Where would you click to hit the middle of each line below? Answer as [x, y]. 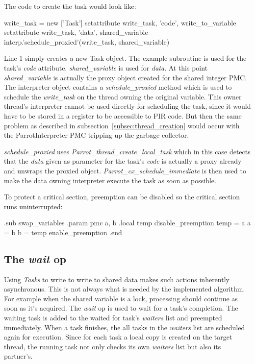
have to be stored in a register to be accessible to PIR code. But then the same [123, 115]
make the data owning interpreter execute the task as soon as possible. [110, 180]
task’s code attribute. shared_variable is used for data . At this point [106, 67]
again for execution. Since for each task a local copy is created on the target [118, 337]
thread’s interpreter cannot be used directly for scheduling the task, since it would [127, 106]
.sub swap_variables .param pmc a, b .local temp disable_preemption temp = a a [127, 223]
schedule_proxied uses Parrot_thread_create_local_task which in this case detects [127, 151]
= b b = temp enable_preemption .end [63, 232]
